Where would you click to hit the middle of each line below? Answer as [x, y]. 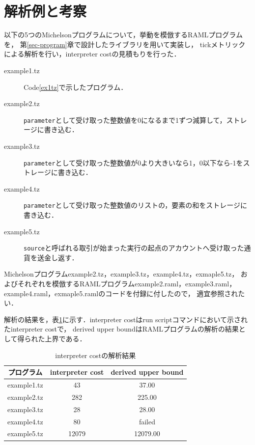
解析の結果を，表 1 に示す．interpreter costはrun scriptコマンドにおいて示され [126, 319]
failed [147, 421]
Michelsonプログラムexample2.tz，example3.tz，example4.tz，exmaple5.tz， [121, 274]
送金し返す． [58, 257]
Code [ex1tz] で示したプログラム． [76, 87]
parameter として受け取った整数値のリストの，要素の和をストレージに [135, 205]
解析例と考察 [45, 11]
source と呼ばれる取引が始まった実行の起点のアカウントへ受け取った [134, 248]
